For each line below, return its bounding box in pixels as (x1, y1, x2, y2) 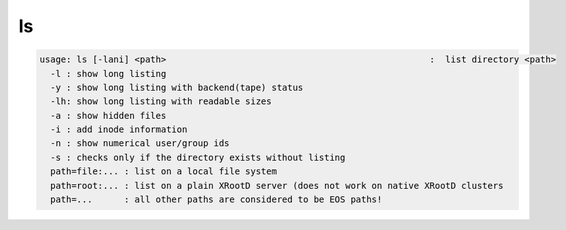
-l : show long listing (50, 68, 167, 79)
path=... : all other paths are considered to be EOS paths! (50, 194, 383, 205)
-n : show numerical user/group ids (50, 138, 230, 149)
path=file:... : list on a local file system (50, 166, 277, 177)
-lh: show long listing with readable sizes (50, 96, 272, 107)
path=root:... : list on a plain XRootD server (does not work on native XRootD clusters (50, 180, 504, 191)
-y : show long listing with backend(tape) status (50, 81, 304, 93)
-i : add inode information (50, 124, 188, 135)
